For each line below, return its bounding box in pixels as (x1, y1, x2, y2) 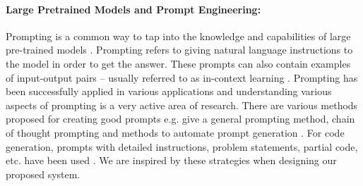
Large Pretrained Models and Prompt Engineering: (6, 1, 261, 16)
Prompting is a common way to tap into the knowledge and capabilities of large (6, 28, 351, 43)
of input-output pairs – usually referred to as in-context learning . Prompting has (6, 70, 358, 85)
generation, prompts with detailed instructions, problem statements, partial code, (6, 139, 358, 154)
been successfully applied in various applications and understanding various (6, 84, 332, 99)
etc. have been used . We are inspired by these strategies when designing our (6, 153, 337, 168)
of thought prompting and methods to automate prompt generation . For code (6, 125, 345, 139)
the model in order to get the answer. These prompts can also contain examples (6, 56, 351, 70)
